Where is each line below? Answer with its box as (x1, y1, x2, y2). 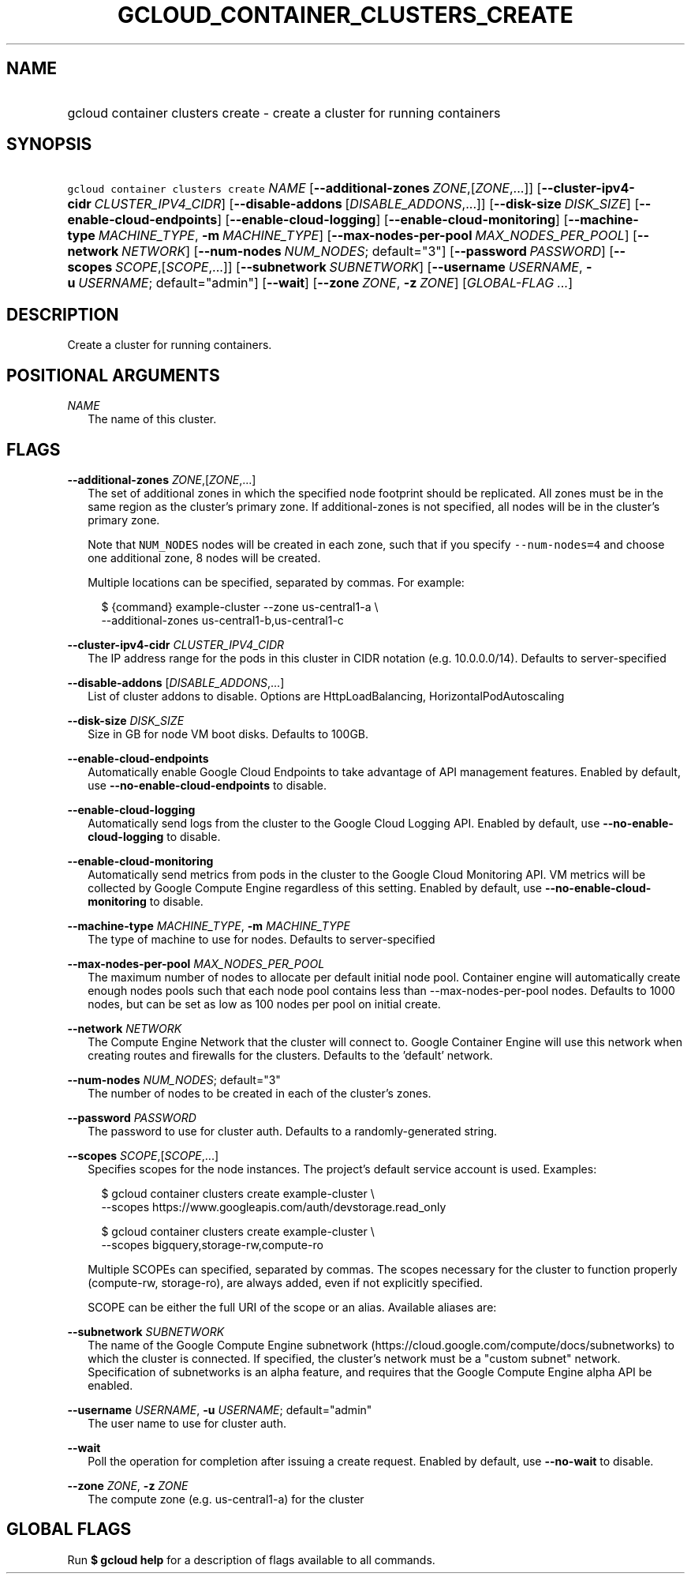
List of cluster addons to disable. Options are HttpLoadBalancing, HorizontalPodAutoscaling (88, 689, 565, 703)
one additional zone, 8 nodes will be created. (88, 550, 321, 565)
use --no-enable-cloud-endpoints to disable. (88, 778, 327, 792)
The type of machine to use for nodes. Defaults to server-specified (88, 932, 435, 946)
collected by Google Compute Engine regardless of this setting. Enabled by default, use (88, 880, 543, 895)
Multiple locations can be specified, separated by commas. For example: (88, 575, 465, 589)
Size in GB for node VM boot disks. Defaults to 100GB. (88, 726, 369, 741)
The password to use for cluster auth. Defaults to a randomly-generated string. (88, 1124, 498, 1138)
